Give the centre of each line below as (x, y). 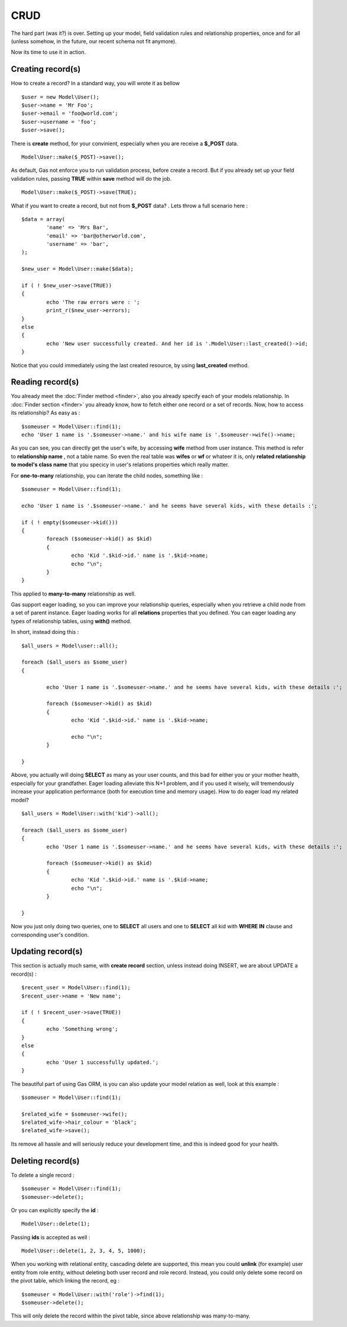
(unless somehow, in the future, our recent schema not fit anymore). (94, 41)
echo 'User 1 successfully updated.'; (103, 1062)
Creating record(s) (46, 69)
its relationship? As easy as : (46, 413)
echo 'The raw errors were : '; (93, 302)
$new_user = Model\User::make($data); (78, 269)
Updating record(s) (47, 952)
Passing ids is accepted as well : (51, 1237)
